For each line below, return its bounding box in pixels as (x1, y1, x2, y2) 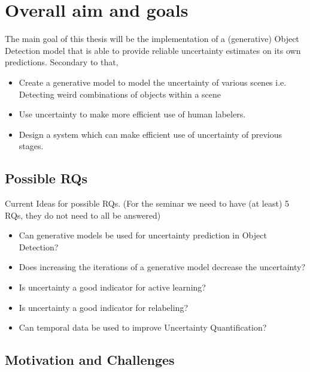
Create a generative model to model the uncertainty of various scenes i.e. (19, 75, 287, 88)
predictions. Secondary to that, (5, 56, 118, 68)
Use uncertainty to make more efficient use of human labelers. (19, 108, 246, 120)
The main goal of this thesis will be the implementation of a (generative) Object (5, 32, 299, 45)
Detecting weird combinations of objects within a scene (19, 87, 221, 100)
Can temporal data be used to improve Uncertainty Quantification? (19, 321, 267, 334)
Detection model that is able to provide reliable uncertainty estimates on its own (5, 44, 301, 56)
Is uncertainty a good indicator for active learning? (19, 281, 206, 294)
